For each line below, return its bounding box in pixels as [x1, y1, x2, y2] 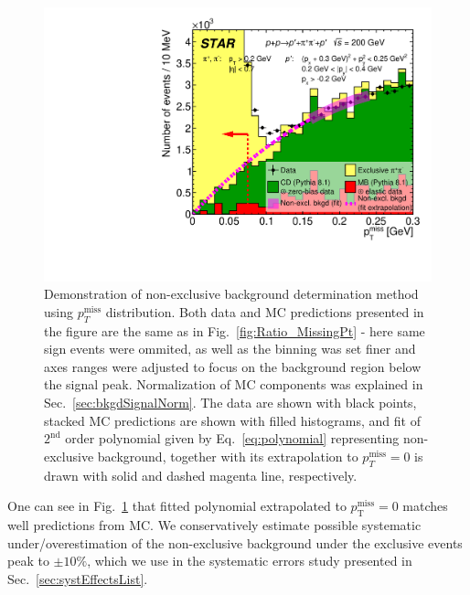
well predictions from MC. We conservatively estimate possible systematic [7, 515, 422, 534]
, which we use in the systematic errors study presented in [87, 551, 412, 570]
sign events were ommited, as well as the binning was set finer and [44, 339, 416, 358]
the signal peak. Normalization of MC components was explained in [44, 375, 423, 394]
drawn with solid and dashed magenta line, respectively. [44, 465, 358, 484]
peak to [7, 551, 49, 570]
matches [402, 496, 448, 515]
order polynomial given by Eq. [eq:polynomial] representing [65, 429, 400, 448]
